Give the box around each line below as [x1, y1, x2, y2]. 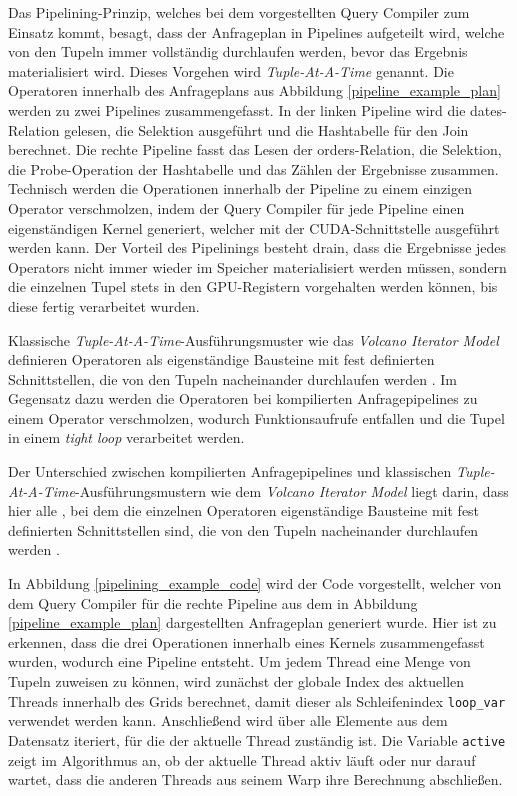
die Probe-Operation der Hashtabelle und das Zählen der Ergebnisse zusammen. [8, 158, 499, 179]
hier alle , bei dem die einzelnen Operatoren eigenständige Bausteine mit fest [8, 500, 480, 521]
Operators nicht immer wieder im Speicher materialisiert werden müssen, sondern [8, 256, 507, 277]
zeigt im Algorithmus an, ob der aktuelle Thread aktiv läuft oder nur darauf [8, 749, 476, 770]
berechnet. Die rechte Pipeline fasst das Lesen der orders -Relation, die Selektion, [8, 139, 502, 160]
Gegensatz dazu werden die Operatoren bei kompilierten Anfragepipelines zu [8, 388, 478, 409]
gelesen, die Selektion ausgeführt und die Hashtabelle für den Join [64, 119, 469, 140]
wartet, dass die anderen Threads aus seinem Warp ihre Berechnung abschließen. [8, 769, 503, 790]
